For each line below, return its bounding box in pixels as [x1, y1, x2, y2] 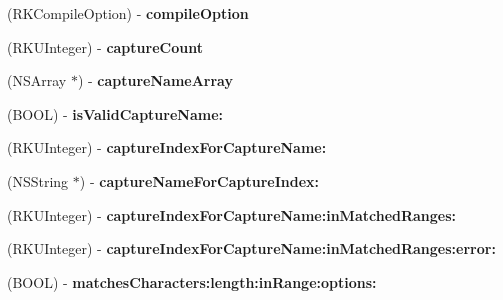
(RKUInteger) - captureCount [7, 36, 203, 57]
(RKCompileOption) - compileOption [7, 3, 249, 23]
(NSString [7, 170, 69, 191]
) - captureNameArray [77, 70, 233, 91]
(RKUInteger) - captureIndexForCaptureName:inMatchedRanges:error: [7, 238, 496, 259]
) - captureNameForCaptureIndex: [79, 170, 320, 191]
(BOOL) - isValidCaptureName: [7, 103, 223, 124]
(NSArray [7, 70, 67, 91]
